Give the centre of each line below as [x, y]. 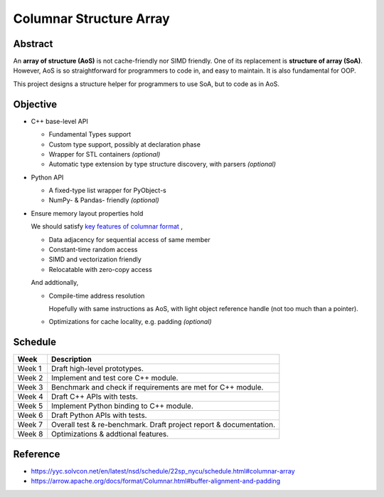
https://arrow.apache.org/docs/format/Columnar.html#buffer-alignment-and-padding [156, 481]
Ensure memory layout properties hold [87, 213]
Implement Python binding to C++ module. [122, 406]
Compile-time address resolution [97, 295]
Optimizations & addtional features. [110, 434]
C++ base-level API [59, 121]
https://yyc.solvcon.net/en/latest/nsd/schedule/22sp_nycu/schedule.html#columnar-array [163, 471]
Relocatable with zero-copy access [100, 269]
